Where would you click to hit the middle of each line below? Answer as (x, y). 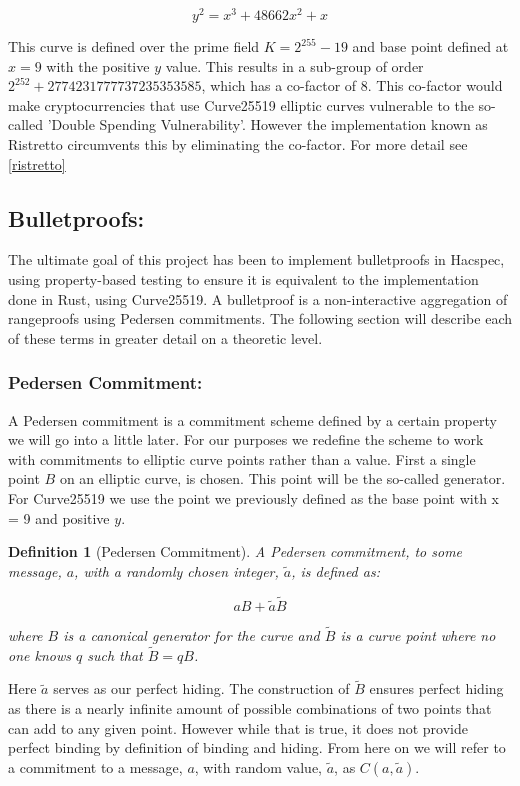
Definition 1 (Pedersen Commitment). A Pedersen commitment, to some (235, 551)
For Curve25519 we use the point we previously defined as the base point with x (253, 498)
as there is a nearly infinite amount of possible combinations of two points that (250, 708)
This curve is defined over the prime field (134, 46)
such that (115, 654)
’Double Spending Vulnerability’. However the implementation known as (267, 124)
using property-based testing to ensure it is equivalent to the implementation (243, 279)
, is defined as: (335, 570)
